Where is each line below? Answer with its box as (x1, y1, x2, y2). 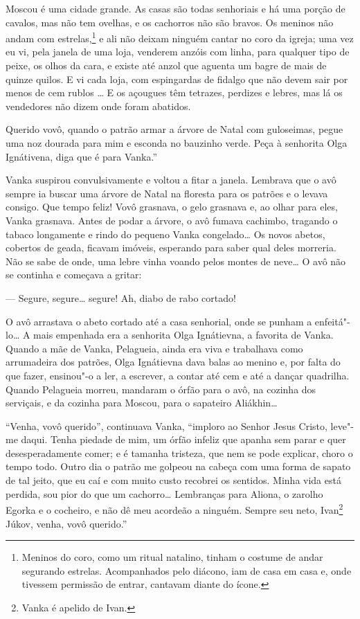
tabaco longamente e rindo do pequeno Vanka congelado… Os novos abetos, (6, 226, 325, 241)
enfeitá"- (314, 314, 350, 328)
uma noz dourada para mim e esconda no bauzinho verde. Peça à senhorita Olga (6, 136, 348, 150)
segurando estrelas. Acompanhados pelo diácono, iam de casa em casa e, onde (21, 563, 352, 577)
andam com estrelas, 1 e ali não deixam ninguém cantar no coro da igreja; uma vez (6, 29, 354, 45)
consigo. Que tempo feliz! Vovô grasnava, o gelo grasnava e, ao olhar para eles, (6, 199, 338, 214)
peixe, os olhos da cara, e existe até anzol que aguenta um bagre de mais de (6, 58, 327, 73)
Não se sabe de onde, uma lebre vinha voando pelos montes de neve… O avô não (6, 253, 346, 268)
